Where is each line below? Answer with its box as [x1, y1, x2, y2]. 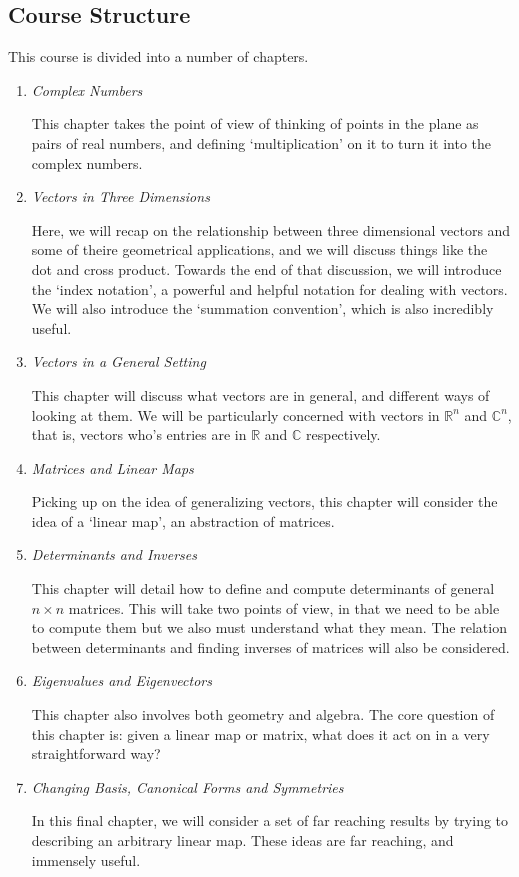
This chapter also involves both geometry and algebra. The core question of [31, 704, 495, 725]
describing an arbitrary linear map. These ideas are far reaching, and [31, 830, 454, 851]
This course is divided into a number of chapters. [8, 46, 309, 67]
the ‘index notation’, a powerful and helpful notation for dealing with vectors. [31, 278, 508, 299]
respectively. [306, 424, 381, 445]
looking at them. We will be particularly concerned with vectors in [31, 404, 440, 425]
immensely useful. [31, 849, 141, 870]
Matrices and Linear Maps [31, 457, 194, 478]
